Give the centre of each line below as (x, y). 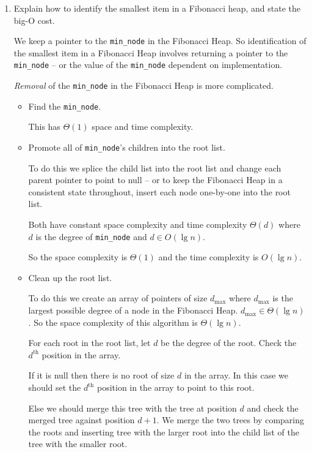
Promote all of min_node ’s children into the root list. (127, 147)
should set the (55, 387)
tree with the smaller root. (78, 444)
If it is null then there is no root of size (101, 375)
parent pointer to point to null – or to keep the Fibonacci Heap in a (155, 180)
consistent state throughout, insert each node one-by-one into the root (159, 191)
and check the (273, 408)
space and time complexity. (143, 126)
